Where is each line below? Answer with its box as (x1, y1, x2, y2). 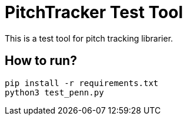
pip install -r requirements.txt (5, 78, 159, 88)
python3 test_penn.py (5, 87, 104, 97)
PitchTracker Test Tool (5, 2, 183, 22)
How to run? (5, 53, 77, 68)
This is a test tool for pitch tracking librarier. (5, 33, 173, 43)
